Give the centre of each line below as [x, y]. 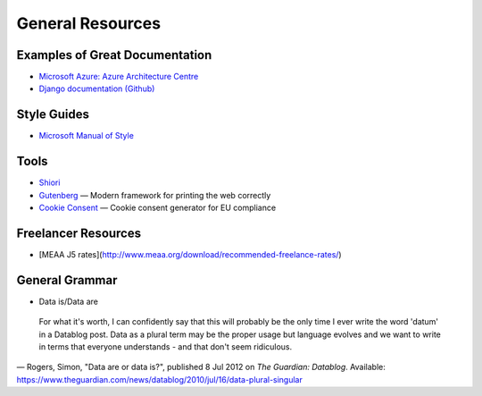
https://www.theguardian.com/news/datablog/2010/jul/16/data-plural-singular [160, 379]
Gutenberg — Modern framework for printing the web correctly [155, 195]
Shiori [50, 182]
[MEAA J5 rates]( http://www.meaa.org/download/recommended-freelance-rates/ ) [191, 254]
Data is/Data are [68, 301]
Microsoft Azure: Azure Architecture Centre [119, 77]
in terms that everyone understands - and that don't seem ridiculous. [166, 347]
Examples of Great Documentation [114, 55]
